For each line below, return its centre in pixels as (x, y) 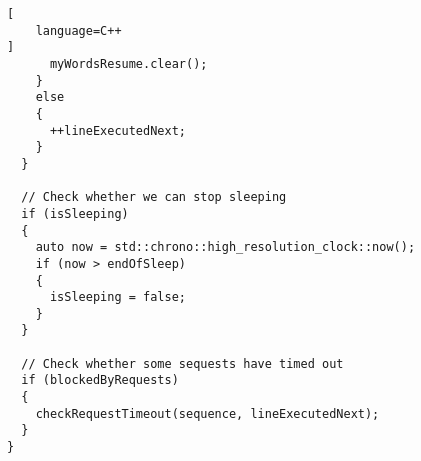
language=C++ (78, 30)
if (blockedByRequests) (100, 380)
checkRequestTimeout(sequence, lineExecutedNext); (207, 413)
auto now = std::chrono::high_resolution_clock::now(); (225, 247)
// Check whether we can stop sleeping (154, 197)
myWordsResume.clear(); (128, 63)
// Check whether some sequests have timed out (182, 363)
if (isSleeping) (75, 213)
